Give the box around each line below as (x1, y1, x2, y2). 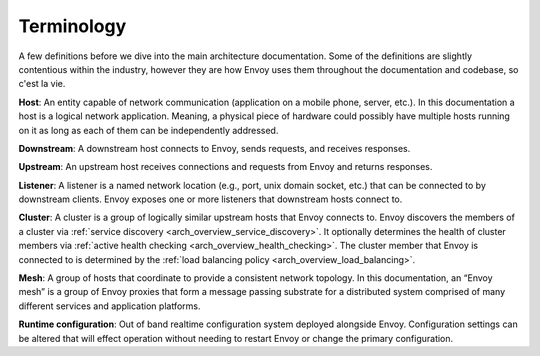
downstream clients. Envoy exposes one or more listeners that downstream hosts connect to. (18, 193, 403, 205)
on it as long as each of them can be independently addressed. (18, 124, 279, 136)
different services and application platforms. (18, 300, 201, 312)
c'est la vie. (18, 78, 66, 90)
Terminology (18, 15, 127, 37)
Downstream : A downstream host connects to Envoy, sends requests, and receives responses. (18, 142, 411, 154)
